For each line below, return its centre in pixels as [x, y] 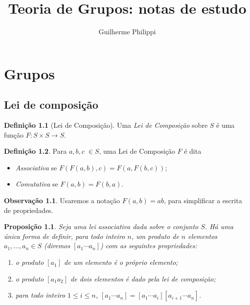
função [14, 134]
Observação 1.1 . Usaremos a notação [62, 200]
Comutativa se [37, 184]
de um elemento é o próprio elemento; [121, 262]
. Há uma [219, 226]
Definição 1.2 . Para [35, 151]
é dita [193, 151]
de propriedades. [29, 210]
